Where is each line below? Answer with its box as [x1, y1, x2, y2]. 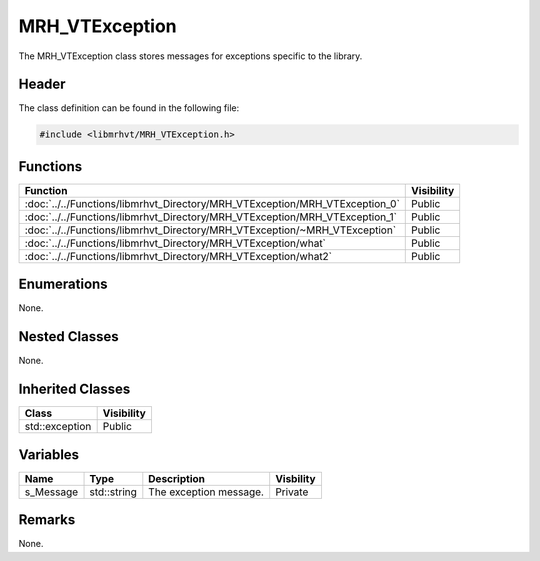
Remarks [18, 511, 76, 529]
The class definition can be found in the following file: [18, 102, 240, 114]
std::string [89, 485, 137, 499]
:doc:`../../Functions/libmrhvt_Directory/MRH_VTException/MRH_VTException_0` [24, 196, 400, 210]
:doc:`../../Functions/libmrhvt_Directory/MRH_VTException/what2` [24, 249, 333, 263]
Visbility [275, 471, 316, 485]
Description [148, 471, 205, 485]
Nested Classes [18, 328, 119, 345]
